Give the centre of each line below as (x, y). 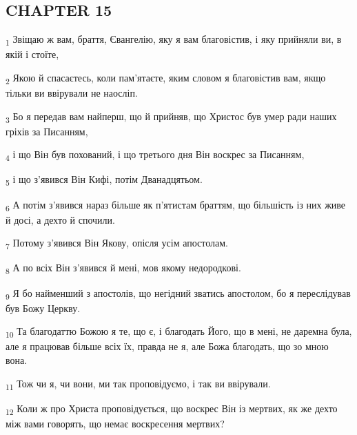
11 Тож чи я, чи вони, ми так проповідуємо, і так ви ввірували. (138, 384)
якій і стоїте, (32, 54)
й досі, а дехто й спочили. (60, 219)
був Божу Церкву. (43, 308)
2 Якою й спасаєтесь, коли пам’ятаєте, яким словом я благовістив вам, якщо (166, 78)
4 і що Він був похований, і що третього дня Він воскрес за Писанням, (155, 155)
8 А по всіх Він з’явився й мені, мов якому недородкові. (123, 269)
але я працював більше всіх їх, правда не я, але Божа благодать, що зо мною (167, 346)
